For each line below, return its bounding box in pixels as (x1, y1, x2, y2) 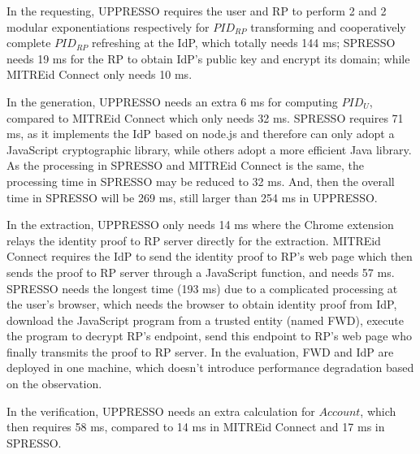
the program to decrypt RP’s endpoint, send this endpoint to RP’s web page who (6, 327, 412, 344)
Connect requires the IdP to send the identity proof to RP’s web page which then (6, 248, 413, 265)
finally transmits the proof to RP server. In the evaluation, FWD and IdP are (6, 343, 394, 360)
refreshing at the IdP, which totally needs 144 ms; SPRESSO (92, 34, 396, 51)
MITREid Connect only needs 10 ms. (6, 66, 193, 83)
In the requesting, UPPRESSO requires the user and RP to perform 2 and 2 (6, 2, 387, 19)
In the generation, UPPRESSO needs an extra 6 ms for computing (6, 93, 338, 110)
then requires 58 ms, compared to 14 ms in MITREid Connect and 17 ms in (6, 418, 385, 435)
